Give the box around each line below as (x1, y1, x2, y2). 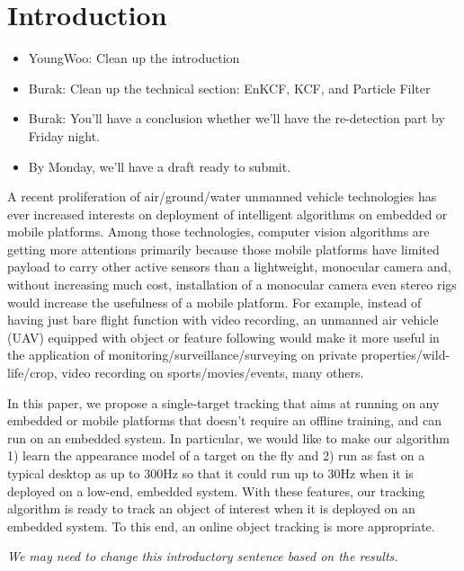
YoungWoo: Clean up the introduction (28, 49, 240, 67)
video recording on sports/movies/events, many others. (61, 363, 364, 382)
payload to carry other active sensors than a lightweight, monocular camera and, (7, 257, 451, 276)
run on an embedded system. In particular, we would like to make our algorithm (7, 428, 450, 447)
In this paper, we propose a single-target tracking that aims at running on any (7, 393, 440, 412)
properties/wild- (361, 345, 451, 364)
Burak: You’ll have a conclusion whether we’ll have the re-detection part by (28, 109, 445, 128)
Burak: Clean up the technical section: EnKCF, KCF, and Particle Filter (28, 78, 431, 97)
